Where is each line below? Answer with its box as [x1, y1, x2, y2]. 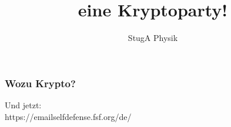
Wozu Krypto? [5, 75, 76, 90]
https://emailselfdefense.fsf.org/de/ [5, 110, 132, 122]
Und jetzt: [5, 99, 42, 111]
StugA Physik [128, 32, 178, 44]
